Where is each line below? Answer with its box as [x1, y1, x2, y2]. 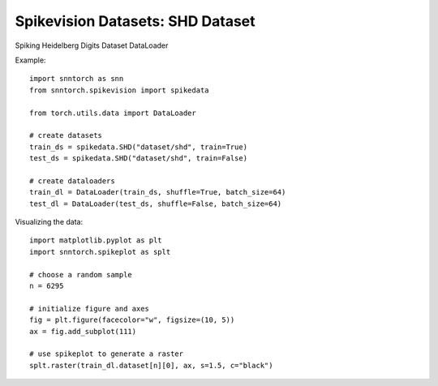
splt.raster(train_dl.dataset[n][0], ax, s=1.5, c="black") [29, 361, 273, 370]
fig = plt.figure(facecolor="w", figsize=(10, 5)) [29, 315, 235, 324]
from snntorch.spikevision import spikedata [29, 85, 210, 95]
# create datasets [29, 131, 103, 140]
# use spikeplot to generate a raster [29, 350, 184, 358]
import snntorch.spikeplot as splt [29, 247, 171, 256]
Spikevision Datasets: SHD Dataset [15, 12, 255, 30]
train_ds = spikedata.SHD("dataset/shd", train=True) [29, 142, 247, 152]
